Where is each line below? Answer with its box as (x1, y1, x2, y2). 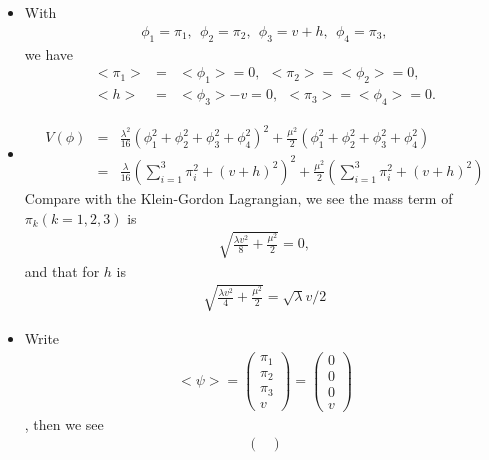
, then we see (24, 413, 104, 434)
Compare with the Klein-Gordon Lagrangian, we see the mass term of (24, 187, 453, 208)
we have (24, 43, 73, 64)
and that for (24, 260, 100, 281)
